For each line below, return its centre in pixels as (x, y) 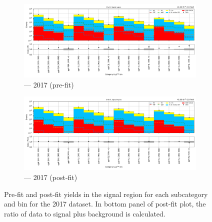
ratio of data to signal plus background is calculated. (85, 213)
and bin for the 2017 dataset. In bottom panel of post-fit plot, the (105, 204)
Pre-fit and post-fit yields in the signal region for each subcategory (106, 194)
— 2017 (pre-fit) (49, 84)
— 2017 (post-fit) (51, 177)
